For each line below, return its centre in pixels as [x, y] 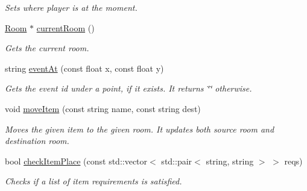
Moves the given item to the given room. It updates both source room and [140, 129]
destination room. [37, 141]
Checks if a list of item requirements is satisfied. [93, 181]
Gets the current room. [47, 48]
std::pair [177, 161]
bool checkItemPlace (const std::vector [76, 161]
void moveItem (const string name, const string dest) [103, 108]
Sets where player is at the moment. [71, 7]
